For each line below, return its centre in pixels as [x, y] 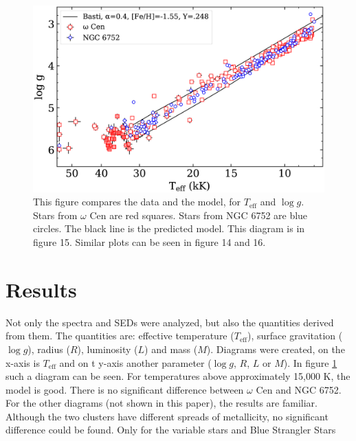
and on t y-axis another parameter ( [135, 362]
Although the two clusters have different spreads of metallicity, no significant [167, 416]
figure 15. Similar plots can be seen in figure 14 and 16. [149, 242]
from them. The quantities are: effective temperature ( [120, 336]
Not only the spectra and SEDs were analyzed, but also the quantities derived [170, 322]
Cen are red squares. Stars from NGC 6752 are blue [199, 215]
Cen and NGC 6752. [299, 389]
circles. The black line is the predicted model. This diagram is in [169, 228]
